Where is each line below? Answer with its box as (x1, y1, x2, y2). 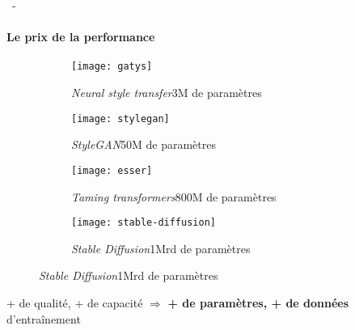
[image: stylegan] (71, 112, 170, 125)
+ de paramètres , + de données (167, 294, 349, 311)
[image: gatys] (71, 61, 153, 73)
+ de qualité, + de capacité (6, 294, 143, 311)
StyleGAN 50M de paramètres (71, 136, 216, 153)
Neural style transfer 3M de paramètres (71, 84, 262, 101)
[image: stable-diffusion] (71, 217, 216, 229)
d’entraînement (6, 310, 81, 327)
